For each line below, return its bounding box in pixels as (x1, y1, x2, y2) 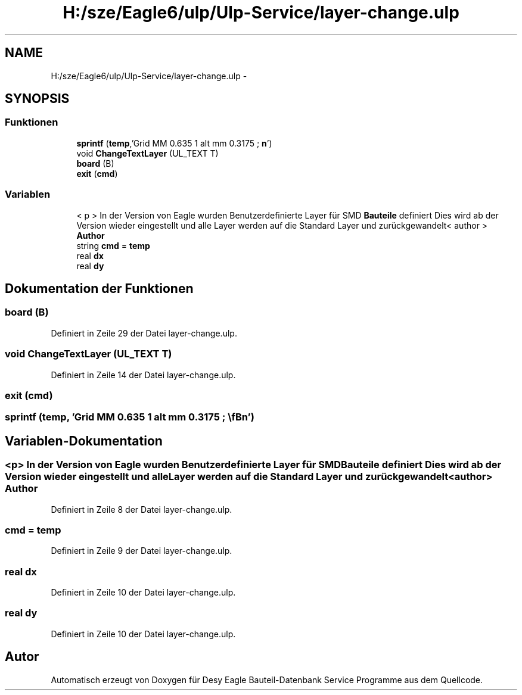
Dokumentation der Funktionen (5, 281, 194, 296)
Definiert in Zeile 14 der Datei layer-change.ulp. (51, 369, 236, 380)
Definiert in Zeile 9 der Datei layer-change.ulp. (51, 546, 232, 556)
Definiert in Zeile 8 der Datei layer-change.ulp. (51, 504, 232, 515)
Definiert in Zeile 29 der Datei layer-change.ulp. (51, 328, 237, 338)
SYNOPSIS (5, 91, 70, 107)
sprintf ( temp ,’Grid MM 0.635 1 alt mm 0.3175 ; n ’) (76, 138, 272, 148)
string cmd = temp (76, 240, 150, 251)
